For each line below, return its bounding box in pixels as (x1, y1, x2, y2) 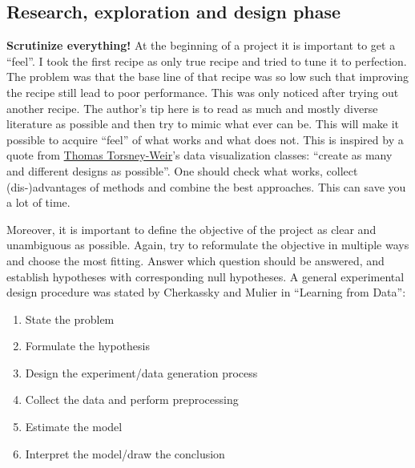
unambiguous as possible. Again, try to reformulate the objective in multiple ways (6, 236, 409, 253)
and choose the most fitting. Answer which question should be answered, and (6, 252, 385, 268)
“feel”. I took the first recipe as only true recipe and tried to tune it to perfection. (6, 52, 407, 69)
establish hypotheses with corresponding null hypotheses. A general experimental (6, 268, 405, 284)
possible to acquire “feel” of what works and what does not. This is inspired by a (6, 131, 404, 147)
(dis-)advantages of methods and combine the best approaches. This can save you (6, 178, 406, 195)
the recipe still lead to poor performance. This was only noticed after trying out (6, 83, 399, 100)
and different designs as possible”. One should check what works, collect (6, 162, 358, 179)
